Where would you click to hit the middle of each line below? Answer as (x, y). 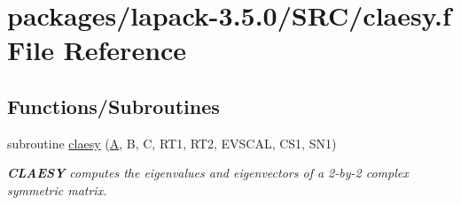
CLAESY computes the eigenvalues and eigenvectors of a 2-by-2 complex (208, 173)
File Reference (97, 50)
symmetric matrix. (57, 190)
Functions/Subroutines (113, 106)
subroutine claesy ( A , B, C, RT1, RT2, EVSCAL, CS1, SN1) (172, 143)
